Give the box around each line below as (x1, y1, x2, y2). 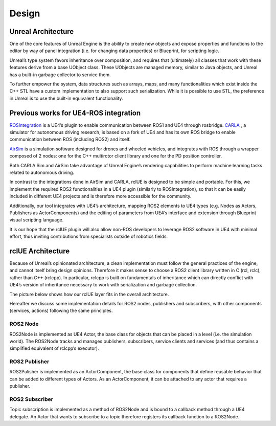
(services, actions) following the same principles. (9, 307, 113, 314)
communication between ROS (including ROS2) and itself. (9, 136, 131, 143)
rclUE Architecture (9, 246, 70, 255)
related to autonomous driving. (9, 169, 74, 176)
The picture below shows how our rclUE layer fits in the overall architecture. (9, 291, 169, 297)
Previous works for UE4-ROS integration (9, 108, 141, 117)
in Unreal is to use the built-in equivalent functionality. (9, 95, 123, 101)
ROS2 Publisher (9, 358, 50, 365)
